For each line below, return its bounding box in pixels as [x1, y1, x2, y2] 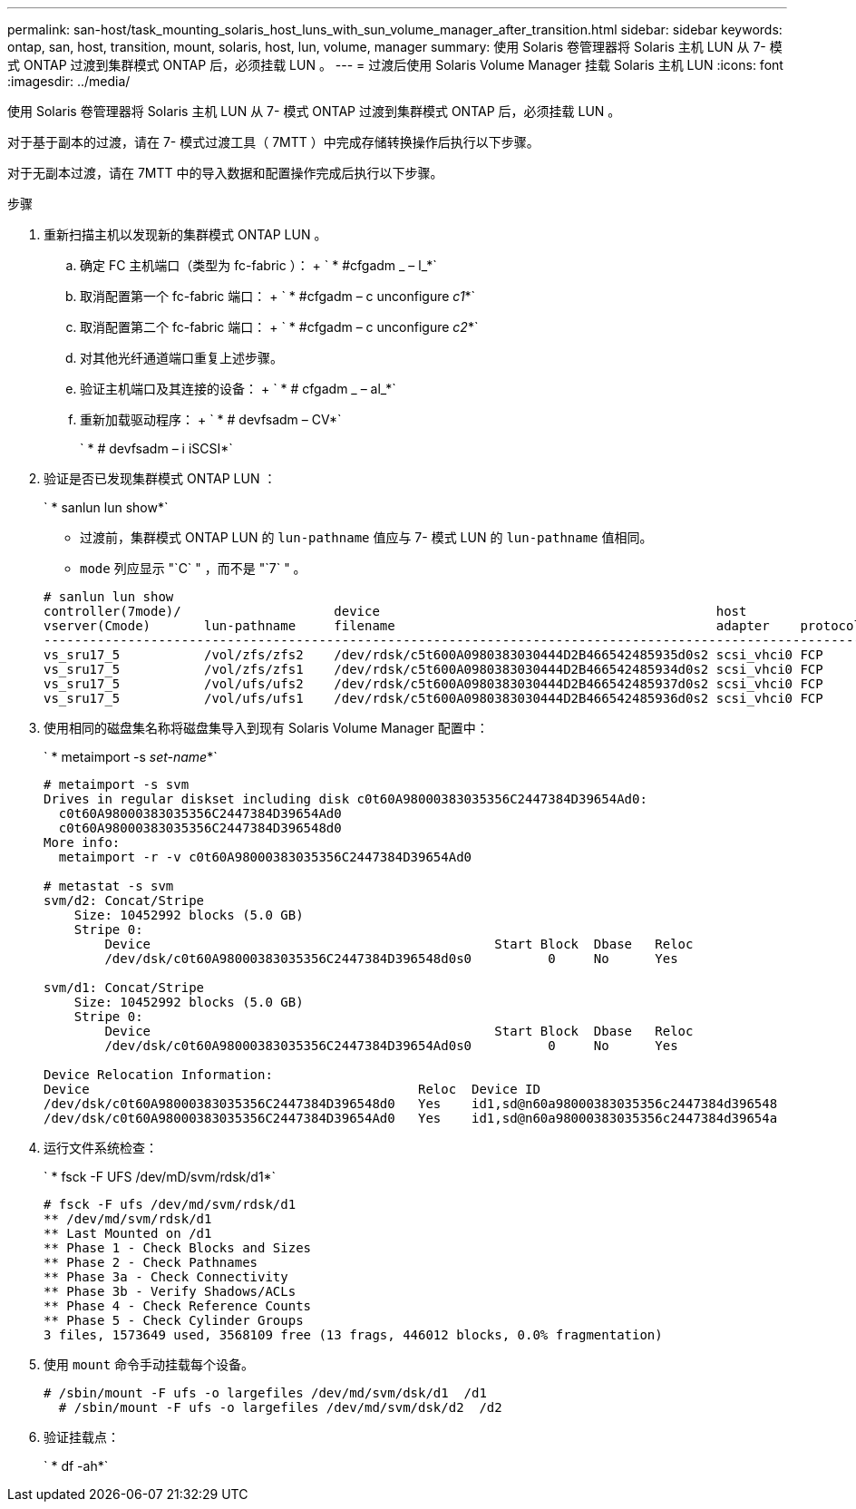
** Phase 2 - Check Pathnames [44, 1255, 258, 1270]
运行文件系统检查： [44, 1140, 158, 1155]
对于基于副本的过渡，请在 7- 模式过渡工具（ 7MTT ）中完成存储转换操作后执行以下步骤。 [7, 134, 540, 150]
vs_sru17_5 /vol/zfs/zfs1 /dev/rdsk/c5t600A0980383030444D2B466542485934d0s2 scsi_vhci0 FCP [44, 662, 823, 677]
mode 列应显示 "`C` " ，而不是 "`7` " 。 [80, 560, 306, 576]
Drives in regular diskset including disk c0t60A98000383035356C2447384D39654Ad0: [44, 792, 647, 806]
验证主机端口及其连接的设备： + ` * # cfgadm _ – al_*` [80, 381, 396, 396]
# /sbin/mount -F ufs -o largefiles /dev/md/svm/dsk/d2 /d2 [58, 1400, 502, 1415]
